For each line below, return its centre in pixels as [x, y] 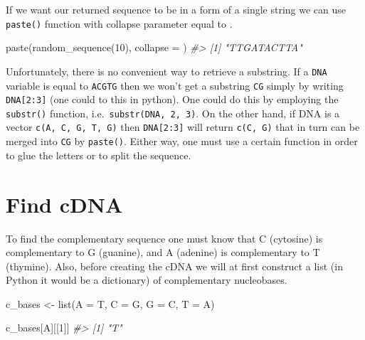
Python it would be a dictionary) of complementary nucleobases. [147, 280]
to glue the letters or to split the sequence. [99, 155]
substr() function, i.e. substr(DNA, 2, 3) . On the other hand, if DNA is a [173, 113]
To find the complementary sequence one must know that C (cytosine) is [164, 238]
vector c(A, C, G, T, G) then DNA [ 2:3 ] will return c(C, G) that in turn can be [183, 127]
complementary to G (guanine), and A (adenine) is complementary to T [163, 252]
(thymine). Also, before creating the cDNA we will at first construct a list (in [174, 266]
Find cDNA [64, 204]
